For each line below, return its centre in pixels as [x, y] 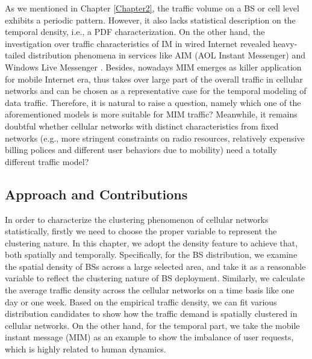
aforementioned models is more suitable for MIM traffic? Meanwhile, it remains [151, 114]
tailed [15, 55]
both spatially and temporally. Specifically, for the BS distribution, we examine [151, 254]
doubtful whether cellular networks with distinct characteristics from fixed [142, 126]
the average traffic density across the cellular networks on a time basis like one [150, 290]
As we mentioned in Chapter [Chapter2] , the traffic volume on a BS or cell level [152, 8]
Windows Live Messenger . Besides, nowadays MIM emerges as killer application [153, 67]
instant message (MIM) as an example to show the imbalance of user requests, [149, 337]
